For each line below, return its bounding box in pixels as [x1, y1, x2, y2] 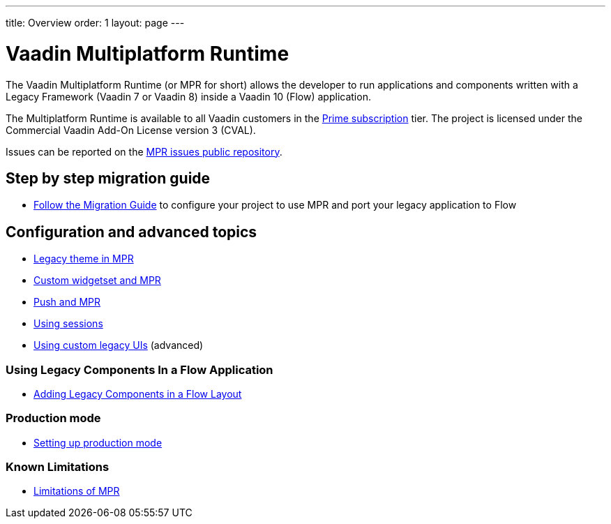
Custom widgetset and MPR [33, 274, 161, 287]
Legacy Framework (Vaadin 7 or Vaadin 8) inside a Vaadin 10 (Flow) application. [6, 90, 371, 103]
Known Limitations [6, 460, 110, 474]
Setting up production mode [33, 436, 163, 449]
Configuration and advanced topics [6, 223, 257, 241]
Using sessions [33, 317, 103, 330]
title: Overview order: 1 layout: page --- [6, 17, 185, 29]
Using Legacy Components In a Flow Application [6, 362, 273, 377]
